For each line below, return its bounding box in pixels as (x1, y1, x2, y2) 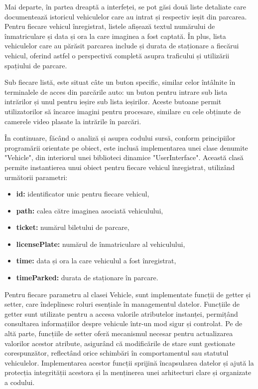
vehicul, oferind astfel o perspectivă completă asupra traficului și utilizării (4, 50, 230, 60)
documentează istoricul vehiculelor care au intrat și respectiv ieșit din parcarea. (4, 11, 247, 21)
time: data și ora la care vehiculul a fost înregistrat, (16, 255, 176, 266)
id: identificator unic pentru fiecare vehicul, (16, 189, 149, 199)
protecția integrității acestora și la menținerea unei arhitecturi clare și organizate (4, 367, 252, 378)
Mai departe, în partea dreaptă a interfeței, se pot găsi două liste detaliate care (4, 1, 246, 11)
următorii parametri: (4, 172, 68, 182)
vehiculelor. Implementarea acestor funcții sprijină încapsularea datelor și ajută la (4, 357, 254, 368)
